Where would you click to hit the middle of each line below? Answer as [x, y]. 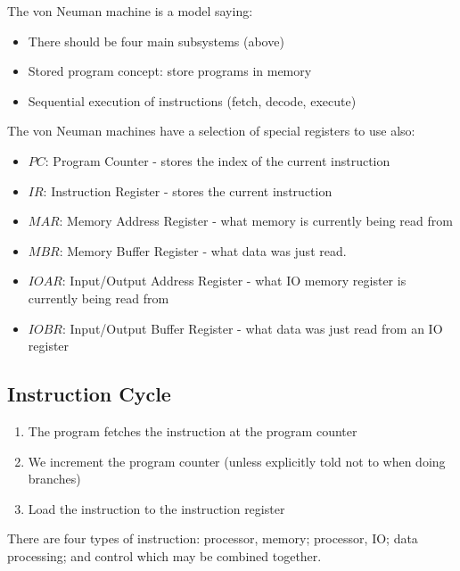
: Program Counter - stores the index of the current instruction [218, 160]
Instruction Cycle [89, 394]
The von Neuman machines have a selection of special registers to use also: [211, 131]
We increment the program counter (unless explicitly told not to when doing [237, 461]
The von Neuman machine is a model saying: [130, 11]
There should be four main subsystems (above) [156, 41]
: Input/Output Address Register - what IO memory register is [234, 281]
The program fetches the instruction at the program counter [193, 430]
